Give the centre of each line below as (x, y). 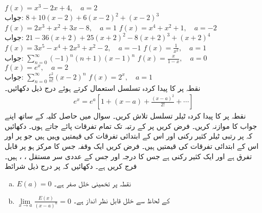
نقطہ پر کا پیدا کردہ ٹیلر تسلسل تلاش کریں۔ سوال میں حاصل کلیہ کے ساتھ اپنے (125, 116)
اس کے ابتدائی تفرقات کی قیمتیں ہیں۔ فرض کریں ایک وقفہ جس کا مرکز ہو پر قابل (132, 146)
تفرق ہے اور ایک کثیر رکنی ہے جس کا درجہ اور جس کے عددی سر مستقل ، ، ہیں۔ (128, 156)
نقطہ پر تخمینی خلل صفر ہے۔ (92, 183)
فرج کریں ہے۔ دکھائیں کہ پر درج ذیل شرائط (71, 166)
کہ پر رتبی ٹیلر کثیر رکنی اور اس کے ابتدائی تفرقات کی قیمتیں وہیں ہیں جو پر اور (129, 136)
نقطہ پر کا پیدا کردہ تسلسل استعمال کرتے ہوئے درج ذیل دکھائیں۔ (103, 88)
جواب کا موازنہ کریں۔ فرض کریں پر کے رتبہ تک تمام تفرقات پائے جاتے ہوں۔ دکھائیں (131, 125)
